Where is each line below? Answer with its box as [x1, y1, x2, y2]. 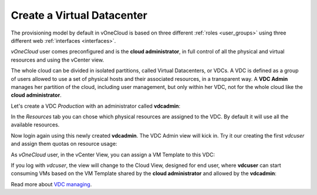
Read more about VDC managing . [11, 180, 92, 187]
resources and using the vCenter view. [11, 56, 104, 63]
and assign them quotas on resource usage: [11, 141, 117, 148]
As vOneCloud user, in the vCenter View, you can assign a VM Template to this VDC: [11, 151, 215, 158]
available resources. [11, 121, 60, 128]
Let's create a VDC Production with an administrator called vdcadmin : [11, 102, 181, 110]
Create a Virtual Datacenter [11, 9, 148, 22]
